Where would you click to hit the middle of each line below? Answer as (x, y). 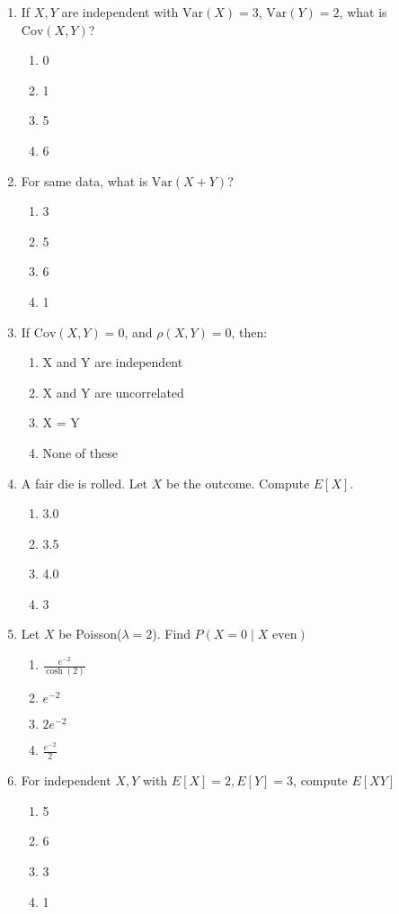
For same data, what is (84, 180)
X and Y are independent (113, 362)
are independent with (120, 12)
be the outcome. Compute (238, 483)
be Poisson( (90, 634)
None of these (80, 452)
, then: (249, 332)
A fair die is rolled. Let (84, 483)
